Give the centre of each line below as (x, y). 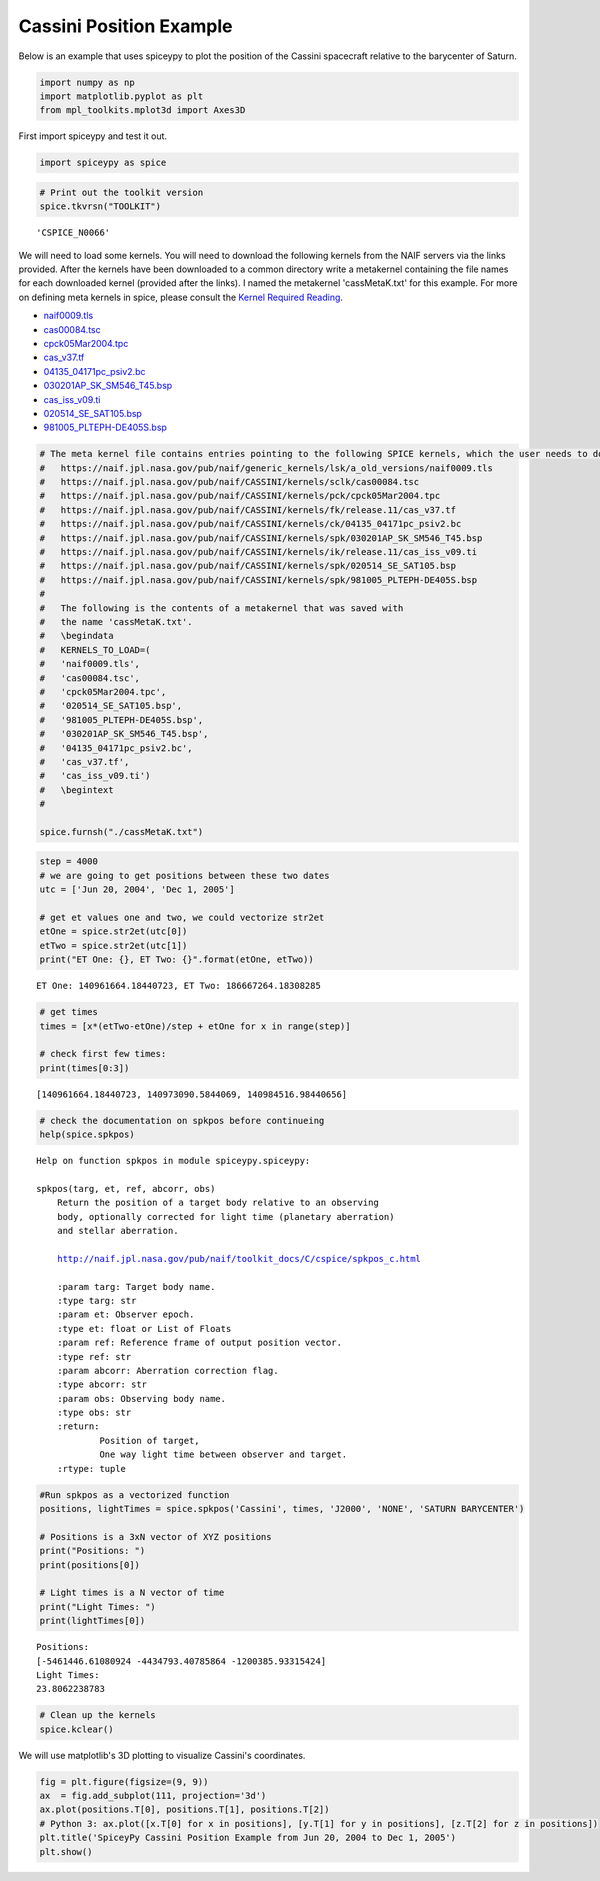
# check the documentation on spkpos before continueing (182, 1120)
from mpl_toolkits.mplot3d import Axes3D (142, 110)
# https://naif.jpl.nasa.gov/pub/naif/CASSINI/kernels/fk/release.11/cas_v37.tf (248, 509)
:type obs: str (94, 1413)
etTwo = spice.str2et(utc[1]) (113, 945)
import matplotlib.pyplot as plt (121, 96)
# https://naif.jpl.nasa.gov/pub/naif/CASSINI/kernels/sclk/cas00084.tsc (229, 482)
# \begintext (76, 789)
